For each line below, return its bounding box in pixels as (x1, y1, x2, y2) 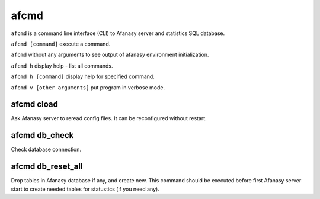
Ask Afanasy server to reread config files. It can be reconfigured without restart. (11, 115, 207, 122)
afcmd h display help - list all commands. (11, 62, 113, 69)
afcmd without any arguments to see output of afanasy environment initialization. (11, 51, 209, 59)
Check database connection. (11, 146, 82, 153)
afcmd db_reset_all (11, 162, 83, 172)
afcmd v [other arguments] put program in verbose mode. (11, 84, 165, 91)
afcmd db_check (11, 130, 74, 140)
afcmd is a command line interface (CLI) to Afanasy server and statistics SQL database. (11, 30, 225, 37)
